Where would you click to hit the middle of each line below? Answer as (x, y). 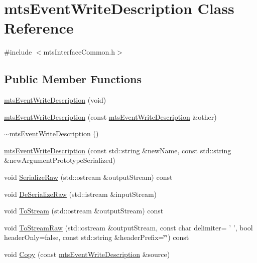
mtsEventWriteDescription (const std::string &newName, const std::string (118, 150)
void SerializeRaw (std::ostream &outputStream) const (88, 177)
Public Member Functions (73, 79)
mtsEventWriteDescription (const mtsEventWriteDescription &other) (110, 116)
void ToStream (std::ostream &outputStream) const (84, 211)
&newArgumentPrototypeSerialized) (60, 160)
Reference (39, 28)
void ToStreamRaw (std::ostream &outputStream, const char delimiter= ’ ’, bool (128, 227)
